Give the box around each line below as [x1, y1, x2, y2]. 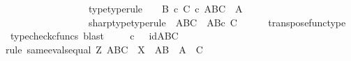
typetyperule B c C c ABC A [88, 1, 243, 15]
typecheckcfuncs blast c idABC [10, 28, 179, 43]
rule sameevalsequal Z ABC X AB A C [6, 42, 203, 56]
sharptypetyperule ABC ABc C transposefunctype [88, 15, 346, 29]
